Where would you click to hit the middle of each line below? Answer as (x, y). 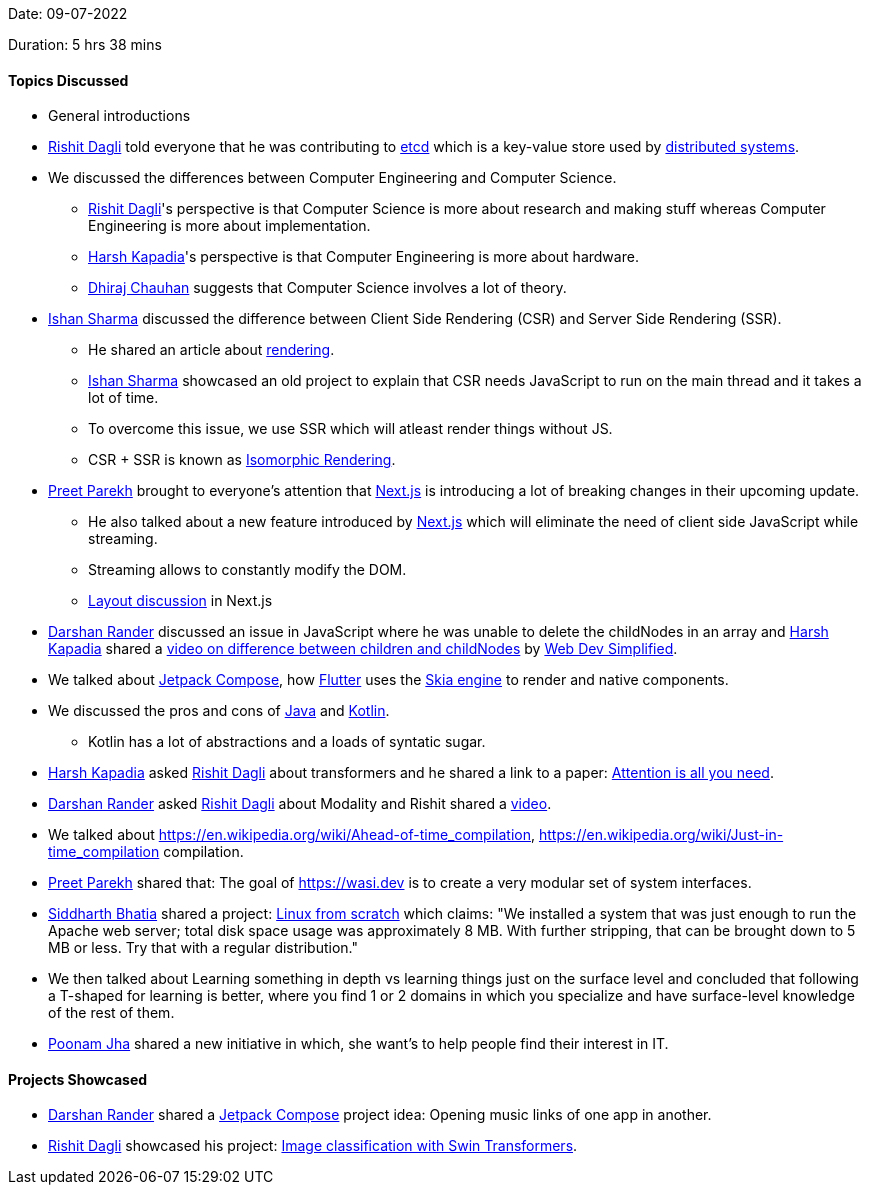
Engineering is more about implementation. (229, 226)
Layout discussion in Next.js (180, 601)
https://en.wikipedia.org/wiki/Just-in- (661, 835)
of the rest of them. (111, 1013)
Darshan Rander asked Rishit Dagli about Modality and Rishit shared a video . (300, 804)
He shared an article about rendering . (211, 350)
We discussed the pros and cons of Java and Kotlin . (219, 711)
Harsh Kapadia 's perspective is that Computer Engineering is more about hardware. (363, 257)
